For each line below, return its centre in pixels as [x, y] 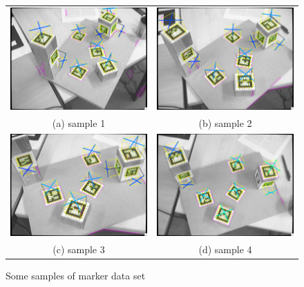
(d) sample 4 [225, 249]
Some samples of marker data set [76, 275]
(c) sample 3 [79, 249]
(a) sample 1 [79, 122]
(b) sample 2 [225, 122]
